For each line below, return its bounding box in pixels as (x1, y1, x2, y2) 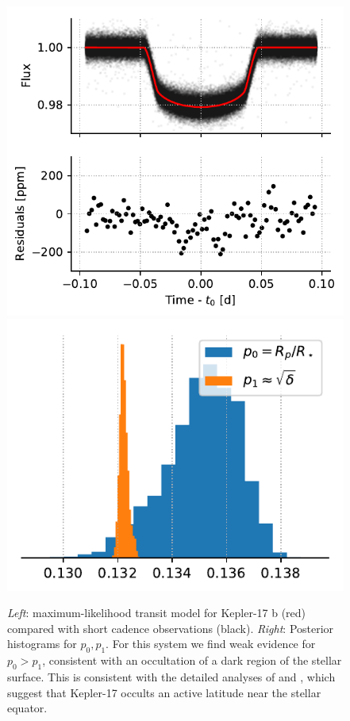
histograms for (7, 635, 77, 652)
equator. (7, 700, 48, 716)
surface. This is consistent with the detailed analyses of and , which (7, 669, 336, 685)
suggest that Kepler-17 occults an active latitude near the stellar (7, 684, 321, 700)
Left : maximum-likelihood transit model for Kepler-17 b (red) (7, 604, 306, 621)
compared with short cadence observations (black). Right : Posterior (7, 619, 334, 636)
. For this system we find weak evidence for (106, 635, 316, 652)
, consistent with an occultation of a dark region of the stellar (42, 652, 342, 669)
